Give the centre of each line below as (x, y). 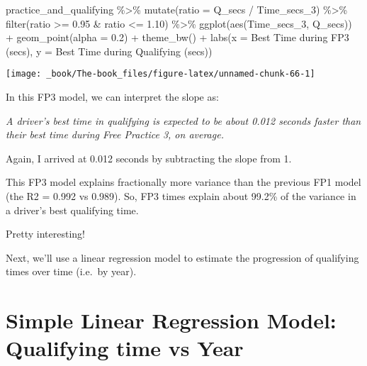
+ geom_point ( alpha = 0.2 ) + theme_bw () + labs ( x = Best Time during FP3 (177, 37)
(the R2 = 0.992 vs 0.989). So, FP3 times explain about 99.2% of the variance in (181, 196)
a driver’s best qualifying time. (72, 210)
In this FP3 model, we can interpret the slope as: (112, 97)
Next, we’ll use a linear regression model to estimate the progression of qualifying (182, 257)
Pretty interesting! (45, 234)
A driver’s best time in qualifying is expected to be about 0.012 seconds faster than (183, 120)
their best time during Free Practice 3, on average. (115, 134)
